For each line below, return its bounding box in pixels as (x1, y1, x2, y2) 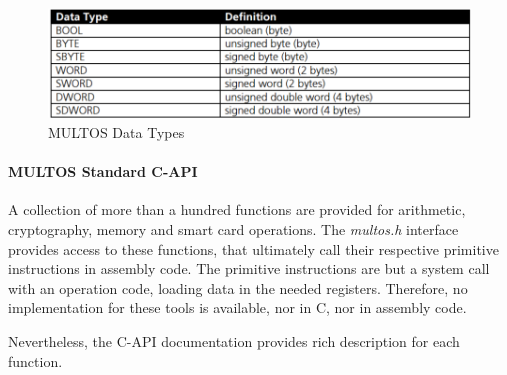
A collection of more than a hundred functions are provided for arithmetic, (8, 199, 466, 220)
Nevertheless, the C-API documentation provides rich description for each (8, 331, 460, 351)
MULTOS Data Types (48, 122, 185, 143)
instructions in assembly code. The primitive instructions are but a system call (8, 258, 490, 279)
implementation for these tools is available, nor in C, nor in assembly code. (8, 297, 467, 318)
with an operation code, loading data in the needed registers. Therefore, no (8, 277, 468, 298)
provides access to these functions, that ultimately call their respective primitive (8, 238, 499, 259)
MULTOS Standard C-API (8, 161, 198, 182)
